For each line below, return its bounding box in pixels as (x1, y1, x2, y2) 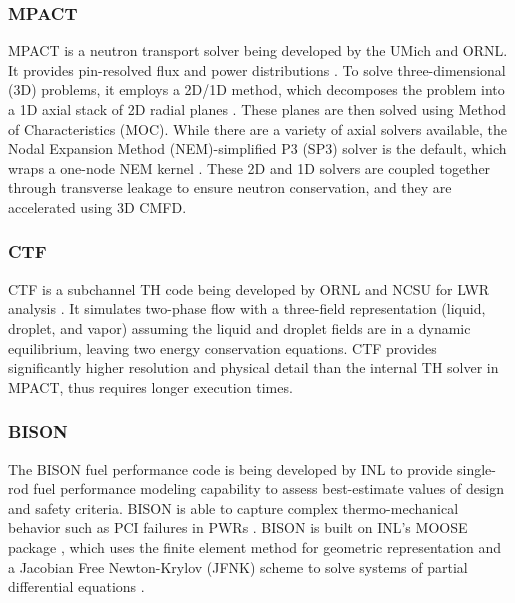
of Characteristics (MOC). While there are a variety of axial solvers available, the (8, 118, 508, 139)
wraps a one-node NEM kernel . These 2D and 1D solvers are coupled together (8, 157, 491, 178)
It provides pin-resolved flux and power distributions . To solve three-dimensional (8, 59, 506, 80)
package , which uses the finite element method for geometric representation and (8, 536, 502, 557)
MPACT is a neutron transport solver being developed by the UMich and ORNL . (8, 40, 508, 61)
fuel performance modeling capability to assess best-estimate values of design (33, 478, 505, 499)
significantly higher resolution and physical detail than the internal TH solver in (8, 357, 499, 378)
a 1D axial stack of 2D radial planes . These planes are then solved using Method (8, 99, 506, 119)
